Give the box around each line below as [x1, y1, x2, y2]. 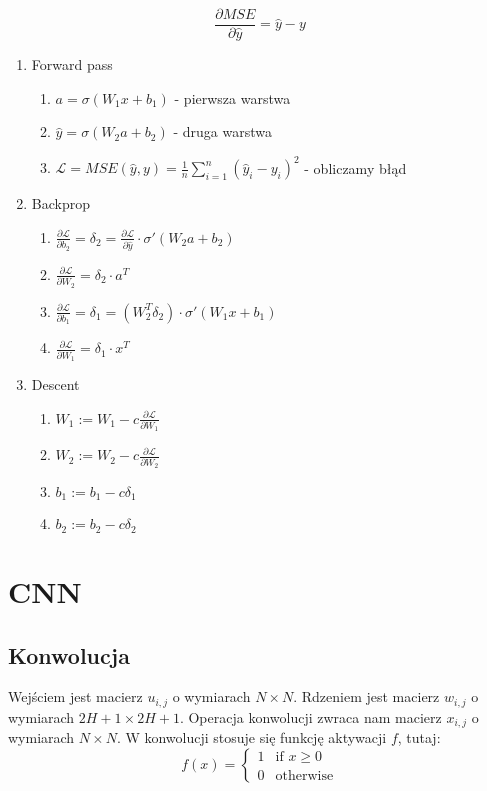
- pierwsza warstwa [174, 87, 291, 108]
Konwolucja [8, 639, 130, 670]
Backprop [31, 193, 90, 214]
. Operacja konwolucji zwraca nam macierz [179, 706, 442, 727]
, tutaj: [397, 727, 441, 748]
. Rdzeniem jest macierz [293, 686, 440, 707]
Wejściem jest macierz [8, 686, 143, 707]
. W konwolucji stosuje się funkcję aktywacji [116, 727, 387, 748]
